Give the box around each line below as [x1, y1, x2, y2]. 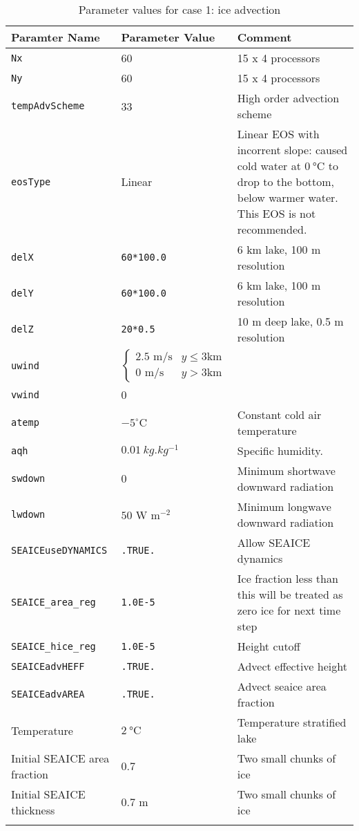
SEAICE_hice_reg [11, 640, 96, 652]
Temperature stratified [237, 714, 347, 730]
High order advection [237, 90, 340, 106]
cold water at [237, 158, 301, 174]
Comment [237, 29, 292, 45]
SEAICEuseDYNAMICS [11, 545, 108, 556]
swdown [11, 473, 46, 484]
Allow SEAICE [237, 534, 311, 550]
